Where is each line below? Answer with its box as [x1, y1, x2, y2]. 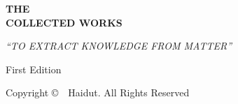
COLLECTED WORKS [6, 15, 122, 29]
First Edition [6, 61, 62, 76]
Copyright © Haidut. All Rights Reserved [6, 85, 190, 100]
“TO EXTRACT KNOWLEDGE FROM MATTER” [6, 38, 232, 53]
